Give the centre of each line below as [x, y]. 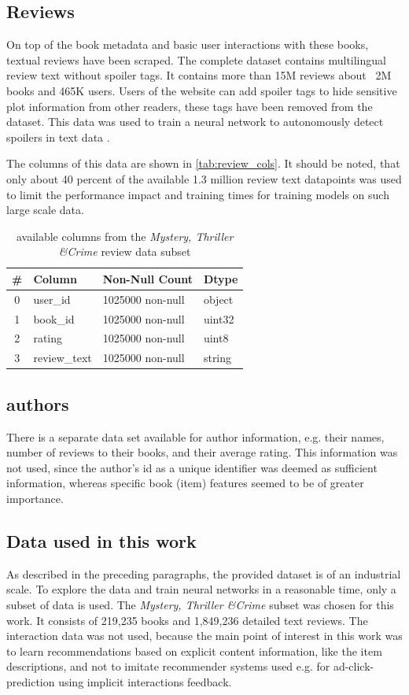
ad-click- [354, 666]
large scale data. [45, 210]
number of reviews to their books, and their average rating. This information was [202, 452]
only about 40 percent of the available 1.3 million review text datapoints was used [204, 178]
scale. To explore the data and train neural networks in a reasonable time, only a [201, 589]
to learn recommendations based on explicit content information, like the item [194, 651]
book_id [54, 318]
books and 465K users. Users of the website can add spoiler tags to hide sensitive [202, 90]
